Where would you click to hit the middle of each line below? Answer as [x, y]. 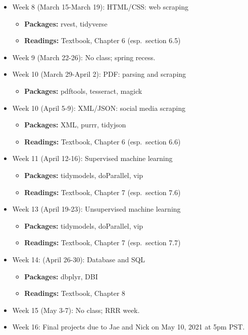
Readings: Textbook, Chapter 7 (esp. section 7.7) [102, 242]
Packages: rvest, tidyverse [66, 23]
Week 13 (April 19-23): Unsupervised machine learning [96, 209]
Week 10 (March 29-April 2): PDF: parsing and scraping [99, 74]
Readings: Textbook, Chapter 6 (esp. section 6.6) [102, 141]
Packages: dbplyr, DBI [61, 276]
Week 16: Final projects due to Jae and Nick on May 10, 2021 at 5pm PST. [129, 327]
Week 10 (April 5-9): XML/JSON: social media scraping [99, 108]
